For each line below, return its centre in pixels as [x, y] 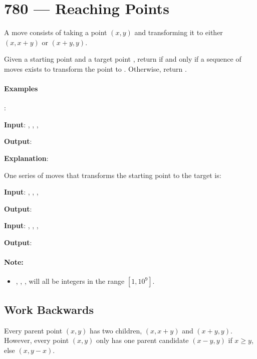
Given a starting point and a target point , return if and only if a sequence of [123, 59]
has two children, [116, 330]
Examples [21, 88]
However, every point [37, 340]
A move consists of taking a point [56, 32]
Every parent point [33, 330]
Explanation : [26, 158]
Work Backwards [49, 309]
